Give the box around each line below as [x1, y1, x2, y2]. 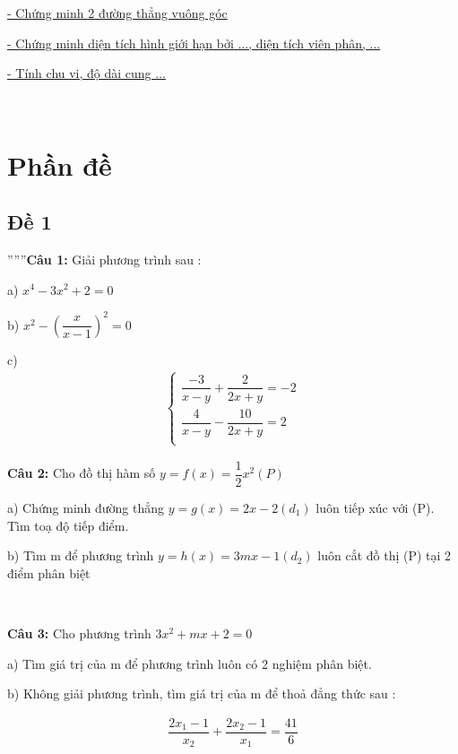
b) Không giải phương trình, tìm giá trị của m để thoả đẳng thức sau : [7, 684, 396, 703]
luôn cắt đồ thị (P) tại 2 [317, 546, 452, 565]
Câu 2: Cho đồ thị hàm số [7, 464, 156, 482]
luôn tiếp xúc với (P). [315, 498, 435, 517]
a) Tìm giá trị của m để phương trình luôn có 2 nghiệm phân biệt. [7, 654, 372, 672]
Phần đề [7, 146, 112, 183]
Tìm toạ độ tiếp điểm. [7, 516, 129, 534]
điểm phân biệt [7, 563, 91, 582]
